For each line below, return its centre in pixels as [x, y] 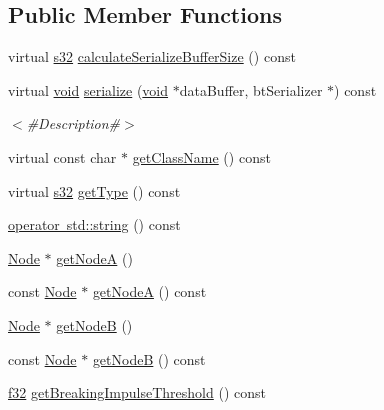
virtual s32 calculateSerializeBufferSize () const [152, 56]
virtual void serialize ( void [88, 89]
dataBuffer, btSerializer [251, 89]
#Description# [73, 123]
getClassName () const [201, 156]
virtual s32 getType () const [94, 190]
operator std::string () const [94, 224]
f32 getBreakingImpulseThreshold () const [137, 392]
